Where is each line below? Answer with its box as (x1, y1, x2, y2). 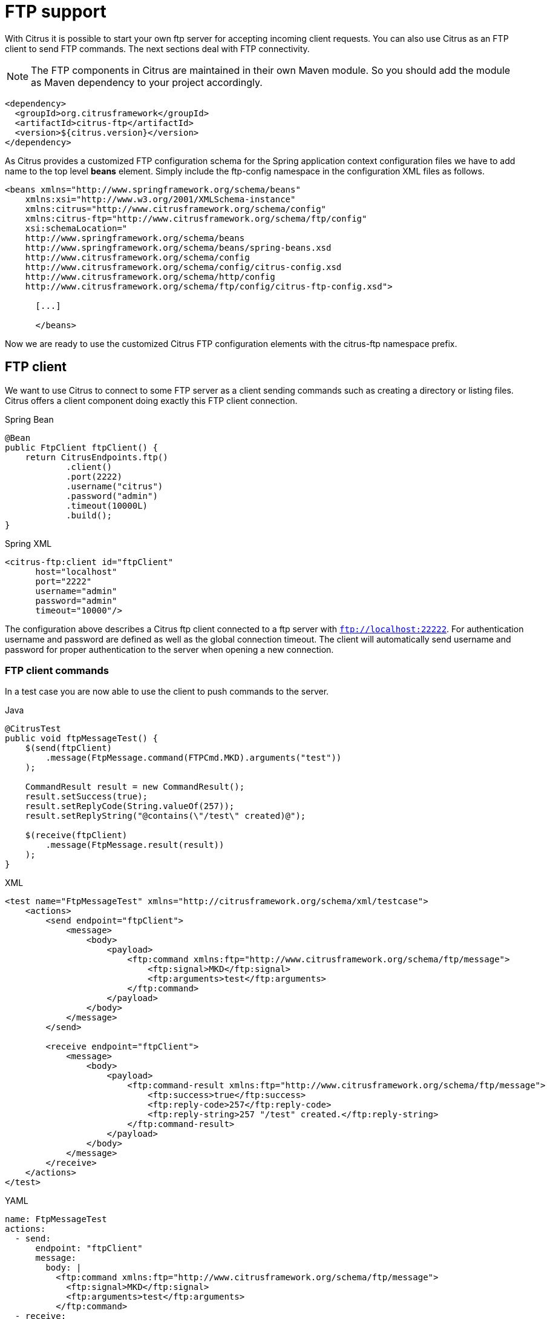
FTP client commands (5, 664, 109, 676)
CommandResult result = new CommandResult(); (25, 782, 245, 792)
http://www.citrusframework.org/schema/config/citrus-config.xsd (25, 262, 342, 272)
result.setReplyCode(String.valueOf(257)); (25, 801, 235, 812)
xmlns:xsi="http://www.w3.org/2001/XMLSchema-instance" (25, 194, 296, 204)
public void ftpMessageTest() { (5, 733, 158, 744)
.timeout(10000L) (66, 500, 148, 511)
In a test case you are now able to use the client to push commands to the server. (5, 686, 329, 697)
